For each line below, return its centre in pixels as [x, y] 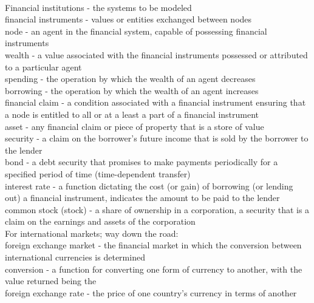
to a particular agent [43, 66]
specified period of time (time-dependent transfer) [98, 173]
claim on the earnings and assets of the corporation [100, 221]
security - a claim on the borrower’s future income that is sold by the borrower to [157, 138]
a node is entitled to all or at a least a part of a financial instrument [132, 114]
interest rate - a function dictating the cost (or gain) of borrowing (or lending [149, 186]
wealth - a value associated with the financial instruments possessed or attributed [156, 54]
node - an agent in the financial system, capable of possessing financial [136, 31]
